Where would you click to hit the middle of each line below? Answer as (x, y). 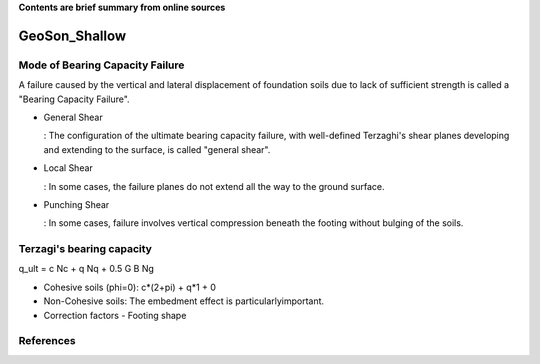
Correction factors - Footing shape (115, 315)
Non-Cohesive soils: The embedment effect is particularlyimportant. (184, 301)
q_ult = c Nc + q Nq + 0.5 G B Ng (86, 269)
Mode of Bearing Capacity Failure (101, 65)
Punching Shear (76, 204)
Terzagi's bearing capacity (85, 249)
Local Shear (68, 168)
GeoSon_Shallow (72, 35)
